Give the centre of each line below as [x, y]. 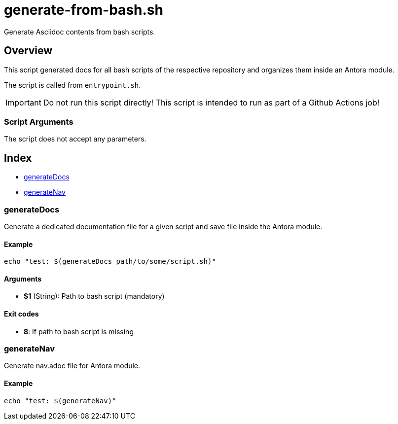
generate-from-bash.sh [84, 10]
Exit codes [21, 314]
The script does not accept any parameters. [75, 139]
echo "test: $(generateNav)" [60, 401]
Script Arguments [39, 122]
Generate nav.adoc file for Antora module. [72, 366]
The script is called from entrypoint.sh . [72, 85]
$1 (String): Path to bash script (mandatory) [94, 296]
